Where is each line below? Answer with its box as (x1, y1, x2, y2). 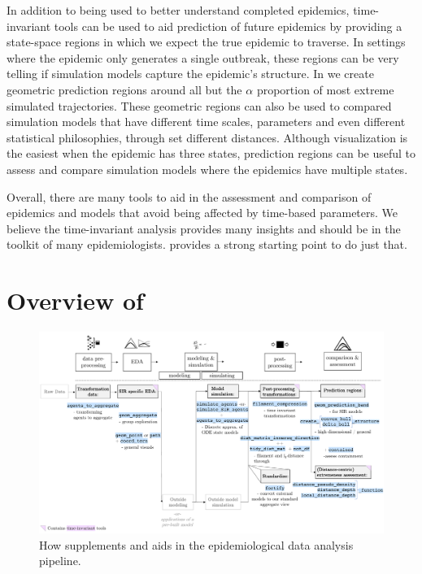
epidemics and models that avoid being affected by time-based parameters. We (7, 204, 398, 221)
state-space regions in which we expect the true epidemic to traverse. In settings (7, 33, 406, 50)
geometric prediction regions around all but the (7, 80, 242, 98)
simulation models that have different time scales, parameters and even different (7, 113, 406, 130)
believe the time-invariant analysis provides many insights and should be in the (7, 220, 401, 237)
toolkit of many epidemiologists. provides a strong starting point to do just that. (7, 236, 407, 253)
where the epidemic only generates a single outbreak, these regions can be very (7, 49, 399, 66)
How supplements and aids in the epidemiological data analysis (39, 536, 354, 553)
